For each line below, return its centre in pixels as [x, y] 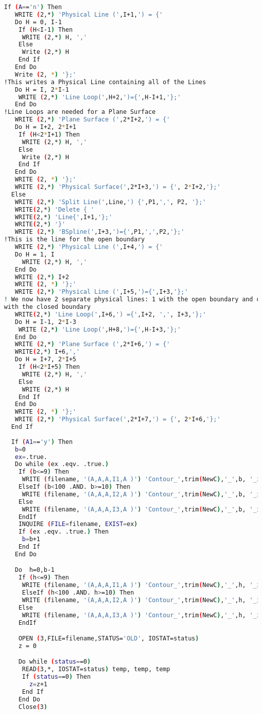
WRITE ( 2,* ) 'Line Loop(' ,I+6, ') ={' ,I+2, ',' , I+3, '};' [110, 314]
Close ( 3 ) [33, 707]
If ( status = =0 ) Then [56, 677]
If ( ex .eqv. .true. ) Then [63, 532]
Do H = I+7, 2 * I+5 [46, 360]
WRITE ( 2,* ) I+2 [42, 277]
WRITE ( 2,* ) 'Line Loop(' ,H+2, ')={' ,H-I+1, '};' [100, 97]
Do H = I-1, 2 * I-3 [46, 322]
